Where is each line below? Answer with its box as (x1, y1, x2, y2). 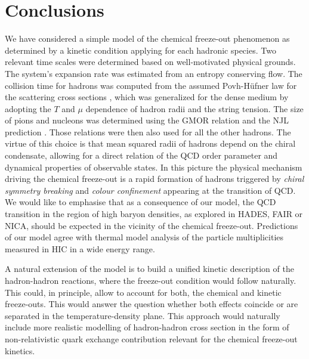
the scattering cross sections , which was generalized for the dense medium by (5, 91, 289, 103)
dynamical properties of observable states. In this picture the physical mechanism (5, 160, 302, 173)
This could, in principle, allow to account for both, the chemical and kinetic (5, 286, 282, 298)
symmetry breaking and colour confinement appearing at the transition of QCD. (5, 184, 296, 196)
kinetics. (5, 344, 35, 357)
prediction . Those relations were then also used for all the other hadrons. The (5, 125, 291, 138)
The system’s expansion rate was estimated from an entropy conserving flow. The (5, 67, 302, 79)
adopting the (5, 102, 51, 114)
